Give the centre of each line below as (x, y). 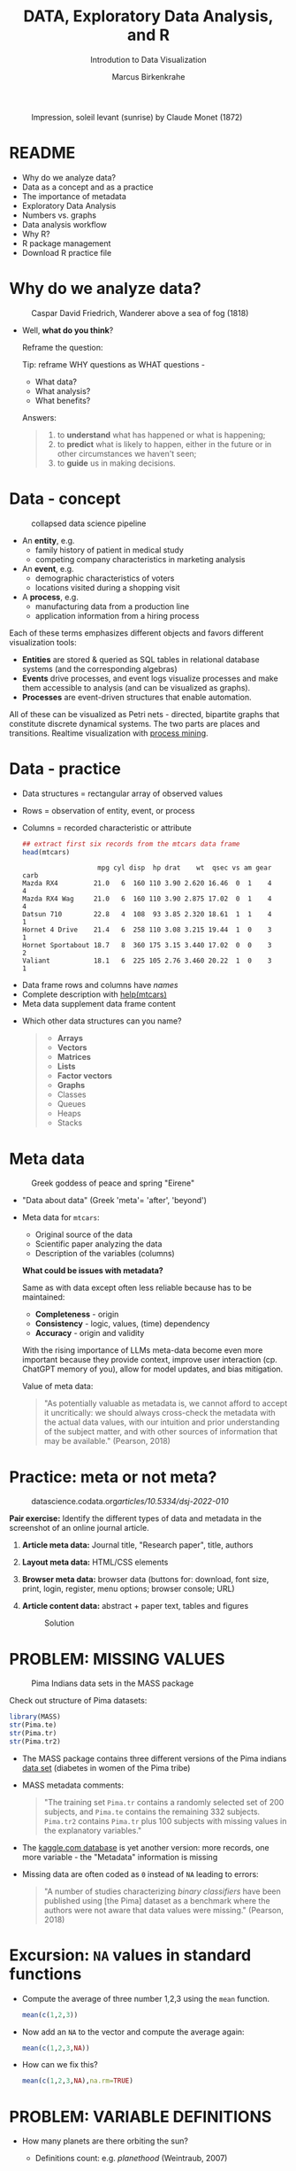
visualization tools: (43, 642)
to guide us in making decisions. (116, 463)
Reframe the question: (62, 347)
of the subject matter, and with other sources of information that (161, 1432)
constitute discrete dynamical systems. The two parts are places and (135, 723)
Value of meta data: (57, 1387)
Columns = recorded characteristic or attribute (106, 827)
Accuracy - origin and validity (90, 1333)
